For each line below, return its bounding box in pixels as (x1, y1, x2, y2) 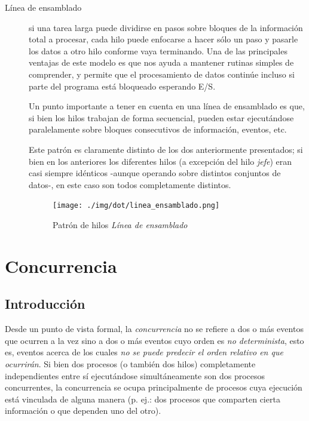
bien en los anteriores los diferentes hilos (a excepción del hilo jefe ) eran (29, 155, 292, 167)
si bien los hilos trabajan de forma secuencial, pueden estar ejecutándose (29, 111, 294, 124)
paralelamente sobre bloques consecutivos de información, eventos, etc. (29, 123, 287, 136)
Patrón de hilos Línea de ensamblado (53, 218, 188, 231)
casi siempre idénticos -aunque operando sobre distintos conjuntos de (29, 167, 281, 179)
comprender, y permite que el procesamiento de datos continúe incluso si (29, 67, 295, 80)
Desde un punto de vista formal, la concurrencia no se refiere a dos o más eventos (5, 322, 304, 335)
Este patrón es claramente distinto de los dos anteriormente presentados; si (29, 143, 303, 155)
